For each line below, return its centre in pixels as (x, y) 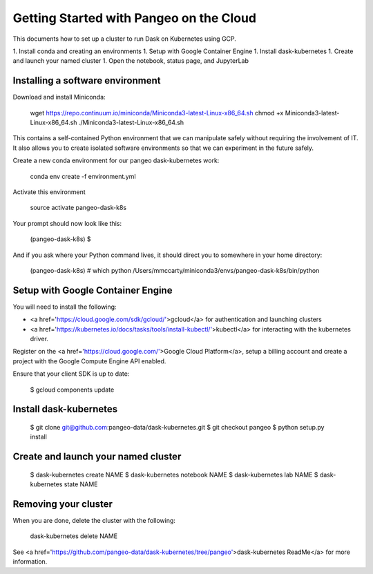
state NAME (81, 484)
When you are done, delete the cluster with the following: (94, 521)
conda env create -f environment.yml (83, 176)
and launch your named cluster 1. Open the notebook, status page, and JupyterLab (131, 61)
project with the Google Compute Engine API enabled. (89, 361)
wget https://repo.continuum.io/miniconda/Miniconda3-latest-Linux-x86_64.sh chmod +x (157, 113)
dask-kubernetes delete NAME (74, 536)
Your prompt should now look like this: (67, 223)
